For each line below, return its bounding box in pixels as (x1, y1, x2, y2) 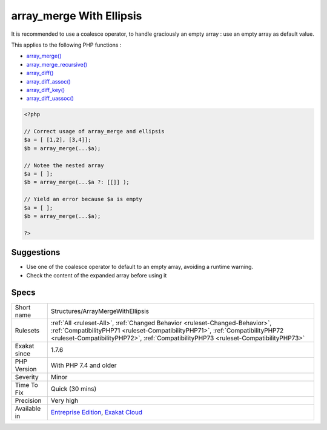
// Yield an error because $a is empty (24, 196, 142, 203)
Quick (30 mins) (50, 385, 97, 393)
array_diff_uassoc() (26, 94, 74, 102)
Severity (15, 372, 39, 381)
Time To (15, 380, 39, 389)
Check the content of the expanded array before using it (26, 271, 167, 279)
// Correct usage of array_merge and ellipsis (24, 128, 165, 135)
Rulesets (15, 326, 39, 334)
